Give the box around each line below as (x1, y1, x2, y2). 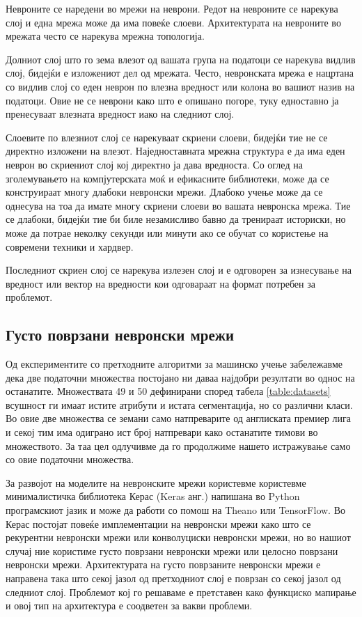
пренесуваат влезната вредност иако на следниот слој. (6, 107, 235, 121)
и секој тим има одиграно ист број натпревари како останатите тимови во (6, 425, 318, 439)
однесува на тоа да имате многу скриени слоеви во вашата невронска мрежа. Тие (6, 198, 351, 212)
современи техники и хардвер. (6, 239, 134, 253)
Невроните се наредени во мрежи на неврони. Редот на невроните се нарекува (6, 1, 338, 15)
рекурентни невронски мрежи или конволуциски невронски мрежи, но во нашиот (6, 530, 351, 545)
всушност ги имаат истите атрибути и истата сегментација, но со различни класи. (6, 397, 353, 412)
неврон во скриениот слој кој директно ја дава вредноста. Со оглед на (6, 157, 303, 171)
